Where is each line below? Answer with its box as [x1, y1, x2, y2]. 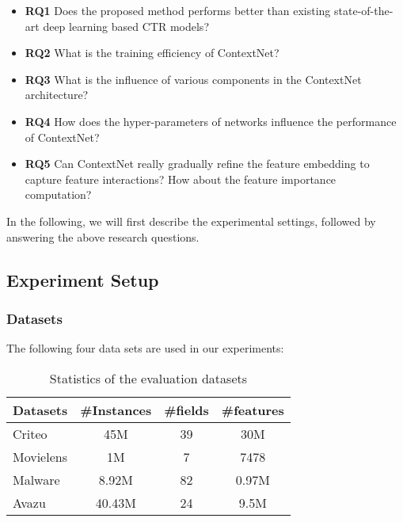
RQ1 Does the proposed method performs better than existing [25, 2, 331, 18]
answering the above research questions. [6, 228, 200, 245]
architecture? [25, 86, 89, 103]
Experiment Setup [6, 267, 159, 291]
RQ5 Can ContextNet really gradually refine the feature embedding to [25, 155, 370, 172]
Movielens [13, 447, 67, 466]
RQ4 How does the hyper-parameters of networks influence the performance [25, 112, 397, 129]
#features [221, 400, 284, 419]
